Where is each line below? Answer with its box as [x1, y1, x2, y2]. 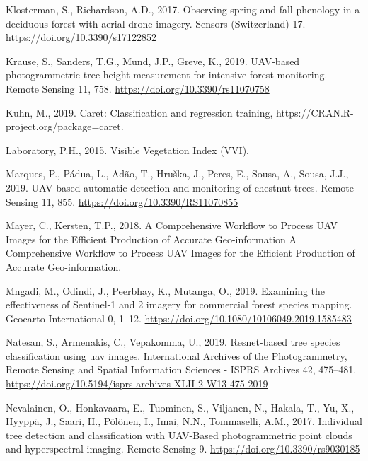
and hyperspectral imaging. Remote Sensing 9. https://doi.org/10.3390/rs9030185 [6, 441, 360, 456]
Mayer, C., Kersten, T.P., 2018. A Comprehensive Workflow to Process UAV [6, 218, 338, 233]
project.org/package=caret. [6, 119, 124, 134]
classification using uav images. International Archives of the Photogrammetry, [6, 348, 347, 363]
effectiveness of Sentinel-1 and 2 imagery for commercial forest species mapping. [6, 297, 352, 312]
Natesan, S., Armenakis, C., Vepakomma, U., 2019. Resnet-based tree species [6, 334, 340, 349]
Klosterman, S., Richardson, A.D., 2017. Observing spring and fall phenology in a [6, 2, 360, 16]
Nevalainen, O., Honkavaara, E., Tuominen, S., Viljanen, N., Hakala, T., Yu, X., [6, 399, 355, 414]
